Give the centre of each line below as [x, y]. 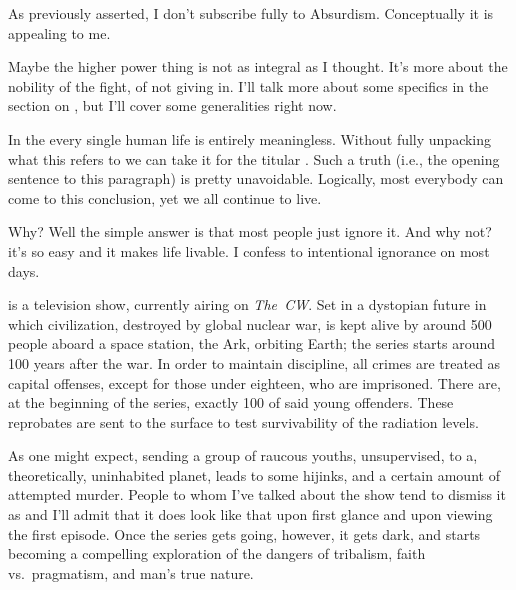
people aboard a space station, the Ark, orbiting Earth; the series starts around [252, 343]
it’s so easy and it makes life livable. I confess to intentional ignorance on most [249, 250]
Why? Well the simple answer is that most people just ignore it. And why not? [250, 231]
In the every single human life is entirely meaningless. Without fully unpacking [250, 138]
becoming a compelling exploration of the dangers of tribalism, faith [217, 553]
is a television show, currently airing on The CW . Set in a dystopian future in [247, 304]
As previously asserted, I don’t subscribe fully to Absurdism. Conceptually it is [251, 13]
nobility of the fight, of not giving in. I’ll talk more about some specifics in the [248, 85]
